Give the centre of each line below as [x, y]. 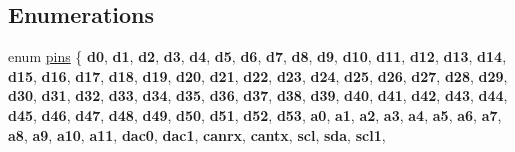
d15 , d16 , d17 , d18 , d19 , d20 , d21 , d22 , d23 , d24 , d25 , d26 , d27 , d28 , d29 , [258, 75]
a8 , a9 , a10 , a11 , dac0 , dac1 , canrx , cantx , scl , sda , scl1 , [197, 134]
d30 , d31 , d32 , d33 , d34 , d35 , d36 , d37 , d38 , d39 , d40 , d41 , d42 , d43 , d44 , [258, 95]
